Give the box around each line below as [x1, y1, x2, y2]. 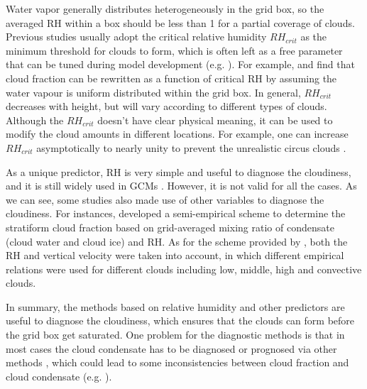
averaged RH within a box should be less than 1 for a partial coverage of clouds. [6, 15, 355, 30]
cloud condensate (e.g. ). [6, 368, 112, 383]
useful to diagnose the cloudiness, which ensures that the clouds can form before [6, 313, 355, 328]
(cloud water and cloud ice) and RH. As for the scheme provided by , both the [6, 234, 348, 248]
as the [300, 29, 327, 44]
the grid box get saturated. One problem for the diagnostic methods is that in [6, 327, 345, 342]
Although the [6, 112, 64, 127]
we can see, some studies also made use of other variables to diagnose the [6, 192, 324, 207]
